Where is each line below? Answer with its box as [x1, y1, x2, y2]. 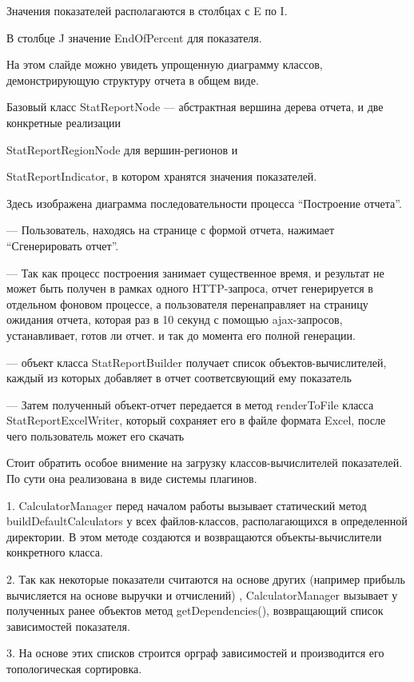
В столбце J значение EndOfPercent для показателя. [6, 29, 262, 46]
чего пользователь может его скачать [6, 427, 185, 444]
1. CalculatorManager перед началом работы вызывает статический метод [6, 497, 367, 513]
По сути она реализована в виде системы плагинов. [6, 470, 257, 487]
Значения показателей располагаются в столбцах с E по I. [6, 2, 288, 18]
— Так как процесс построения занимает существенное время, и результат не [6, 264, 384, 281]
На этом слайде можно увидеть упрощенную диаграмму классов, [6, 56, 323, 73]
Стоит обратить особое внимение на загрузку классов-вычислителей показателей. [6, 454, 403, 471]
